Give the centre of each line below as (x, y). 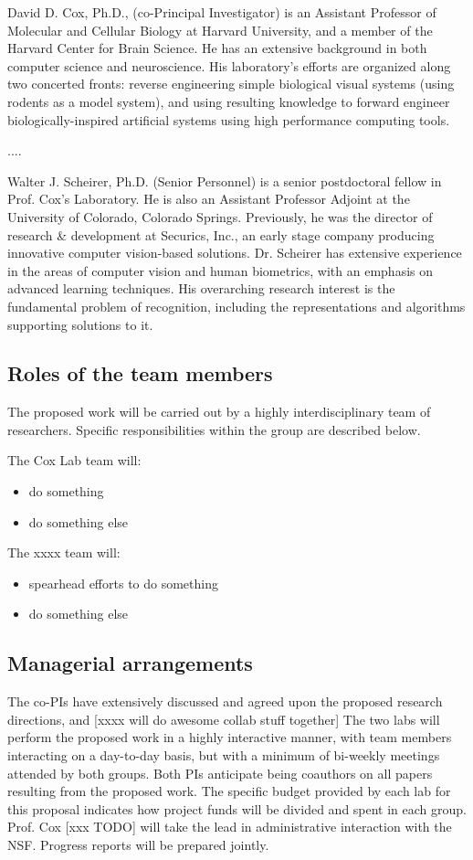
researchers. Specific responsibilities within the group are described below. (214, 429)
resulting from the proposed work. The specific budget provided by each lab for (229, 791)
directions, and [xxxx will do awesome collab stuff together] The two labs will (224, 719)
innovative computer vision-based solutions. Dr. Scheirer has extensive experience (235, 253)
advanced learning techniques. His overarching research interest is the (201, 288)
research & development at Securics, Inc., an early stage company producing (221, 234)
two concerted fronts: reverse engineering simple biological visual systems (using (231, 84)
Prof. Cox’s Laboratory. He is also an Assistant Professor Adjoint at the (209, 199)
